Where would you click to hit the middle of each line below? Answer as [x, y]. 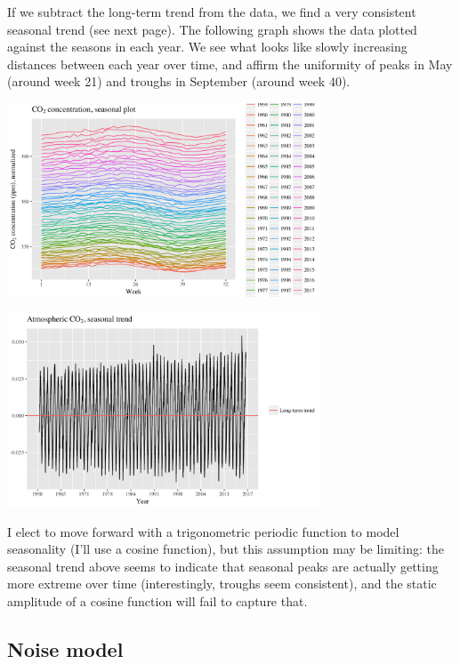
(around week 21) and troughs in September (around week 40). [179, 81]
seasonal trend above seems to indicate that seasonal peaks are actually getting [223, 566]
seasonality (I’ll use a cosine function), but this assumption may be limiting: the [226, 549]
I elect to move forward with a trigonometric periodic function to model [203, 531]
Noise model [65, 648]
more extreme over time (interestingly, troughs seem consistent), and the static [222, 584]
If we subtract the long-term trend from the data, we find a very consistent [212, 12]
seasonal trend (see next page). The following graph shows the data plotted [212, 29]
